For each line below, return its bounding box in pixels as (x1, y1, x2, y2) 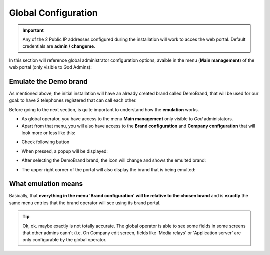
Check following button (21, 139, 70, 145)
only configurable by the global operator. (22, 237, 107, 243)
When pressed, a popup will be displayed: (21, 148, 108, 154)
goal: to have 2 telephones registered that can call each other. (9, 97, 137, 103)
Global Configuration (9, 7, 98, 18)
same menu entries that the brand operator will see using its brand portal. (9, 200, 161, 206)
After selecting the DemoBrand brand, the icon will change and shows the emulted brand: (21, 157, 206, 163)
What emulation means (9, 180, 83, 188)
